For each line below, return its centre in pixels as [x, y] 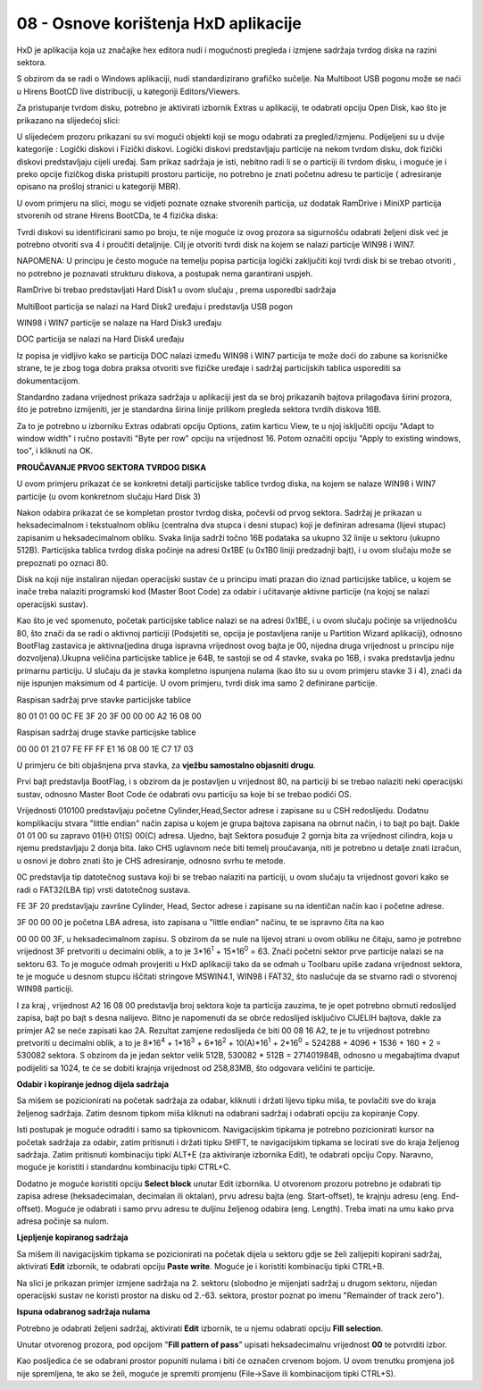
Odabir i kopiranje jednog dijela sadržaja [93, 1084]
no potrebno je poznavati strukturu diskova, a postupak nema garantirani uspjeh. [165, 274]
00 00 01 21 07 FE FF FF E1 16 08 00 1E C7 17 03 [105, 749]
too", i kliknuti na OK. [55, 451]
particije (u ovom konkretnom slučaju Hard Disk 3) [108, 496]
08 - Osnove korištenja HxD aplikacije [159, 23]
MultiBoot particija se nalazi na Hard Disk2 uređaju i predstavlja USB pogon [155, 306]
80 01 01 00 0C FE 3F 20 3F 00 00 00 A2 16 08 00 [109, 716]
